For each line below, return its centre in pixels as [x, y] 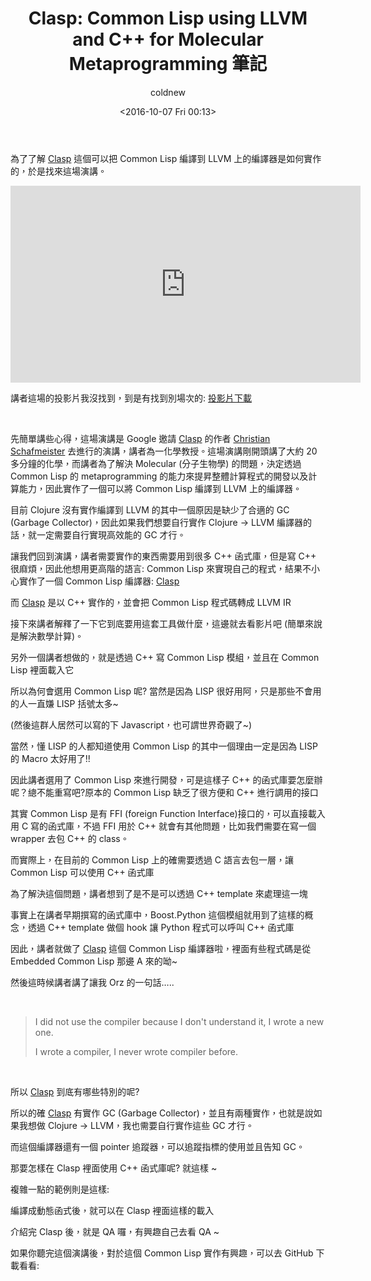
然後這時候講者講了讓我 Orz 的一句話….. [92, 982]
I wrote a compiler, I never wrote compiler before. [136, 1051]
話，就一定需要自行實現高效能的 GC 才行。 [98, 534]
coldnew [168, 92]
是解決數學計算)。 [47, 636]
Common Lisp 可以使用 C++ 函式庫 [82, 872]
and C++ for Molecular [168, 39]
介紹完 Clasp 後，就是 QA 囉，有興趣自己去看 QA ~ [115, 1231]
